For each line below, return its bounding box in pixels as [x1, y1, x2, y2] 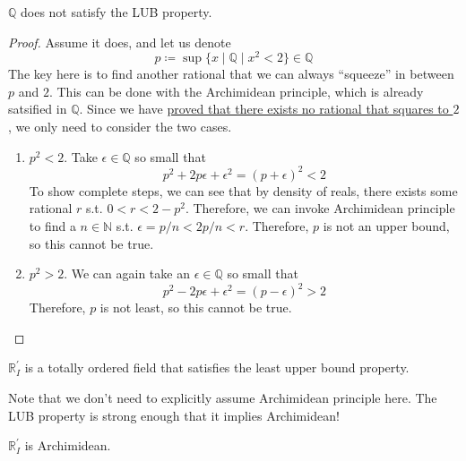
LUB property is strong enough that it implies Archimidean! [8, 406, 340, 424]
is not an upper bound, [323, 216, 450, 235]
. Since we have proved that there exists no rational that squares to [79, 99, 449, 118]
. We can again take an [64, 264, 190, 283]
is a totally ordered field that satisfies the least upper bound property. [24, 358, 410, 377]
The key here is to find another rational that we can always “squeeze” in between [8, 64, 454, 83]
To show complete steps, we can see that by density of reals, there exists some [29, 181, 458, 200]
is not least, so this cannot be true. [99, 298, 292, 317]
